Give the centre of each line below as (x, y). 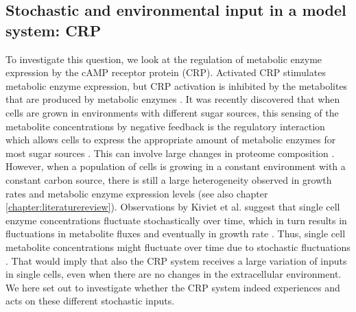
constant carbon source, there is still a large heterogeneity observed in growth (169, 179)
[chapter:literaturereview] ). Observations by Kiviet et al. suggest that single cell (173, 207)
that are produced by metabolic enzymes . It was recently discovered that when (173, 99)
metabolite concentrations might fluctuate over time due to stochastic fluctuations (178, 247)
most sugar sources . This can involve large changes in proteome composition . (170, 153)
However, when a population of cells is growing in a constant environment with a (176, 166)
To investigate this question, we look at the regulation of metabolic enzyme (164, 59)
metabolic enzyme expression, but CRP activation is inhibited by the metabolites (177, 85)
